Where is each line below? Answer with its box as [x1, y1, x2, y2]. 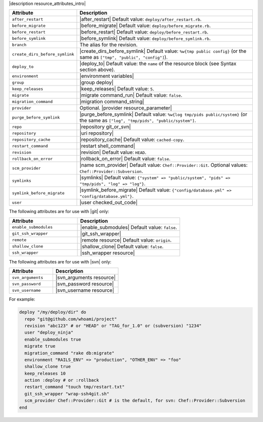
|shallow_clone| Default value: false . [80, 243, 164, 250]
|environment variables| [79, 73, 134, 80]
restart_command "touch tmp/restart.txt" [24, 384, 125, 390]
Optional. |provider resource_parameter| [79, 105, 172, 111]
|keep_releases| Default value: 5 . [79, 86, 154, 92]
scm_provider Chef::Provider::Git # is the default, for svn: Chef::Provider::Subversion [24, 398, 245, 404]
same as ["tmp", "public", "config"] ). [79, 54, 168, 61]
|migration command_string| [79, 98, 145, 105]
